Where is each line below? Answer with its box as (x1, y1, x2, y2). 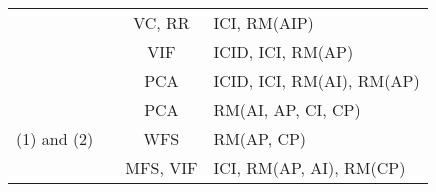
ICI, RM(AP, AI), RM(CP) (213, 156, 406, 179)
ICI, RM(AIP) (213, 11, 314, 34)
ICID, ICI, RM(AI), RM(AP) (213, 69, 420, 92)
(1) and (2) (16, 127, 94, 150)
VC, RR (133, 11, 190, 34)
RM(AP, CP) (213, 127, 307, 150)
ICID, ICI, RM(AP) (213, 40, 354, 63)
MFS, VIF (125, 156, 198, 179)
